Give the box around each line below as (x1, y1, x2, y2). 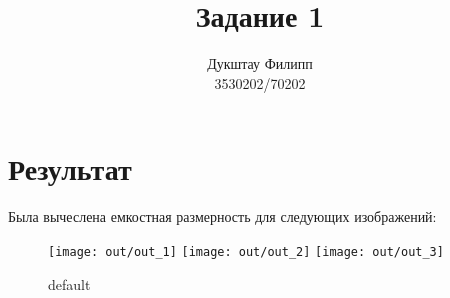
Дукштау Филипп (207, 53, 313, 74)
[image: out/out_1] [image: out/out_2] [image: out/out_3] (48, 244, 444, 259)
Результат (8, 148, 132, 189)
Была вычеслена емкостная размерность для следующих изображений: (8, 206, 437, 227)
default (48, 273, 91, 294)
